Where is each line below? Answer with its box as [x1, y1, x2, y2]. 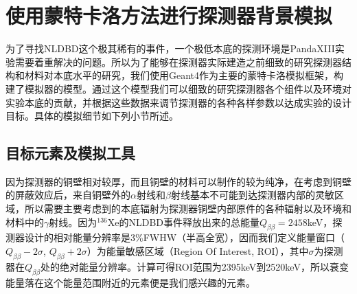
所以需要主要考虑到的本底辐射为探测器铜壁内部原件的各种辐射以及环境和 [24, 201, 352, 216]
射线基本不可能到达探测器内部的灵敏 [170, 188, 334, 202]
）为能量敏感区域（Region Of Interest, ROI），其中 [87, 244, 309, 258]
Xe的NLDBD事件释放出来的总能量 [107, 214, 260, 229]
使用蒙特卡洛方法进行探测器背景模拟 [5, 1, 333, 30]
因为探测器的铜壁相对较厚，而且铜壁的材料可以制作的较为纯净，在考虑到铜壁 [5, 174, 352, 188]
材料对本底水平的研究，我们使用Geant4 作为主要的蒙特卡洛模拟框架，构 [24, 68, 344, 82]
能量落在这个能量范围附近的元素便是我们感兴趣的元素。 [5, 275, 255, 289]
